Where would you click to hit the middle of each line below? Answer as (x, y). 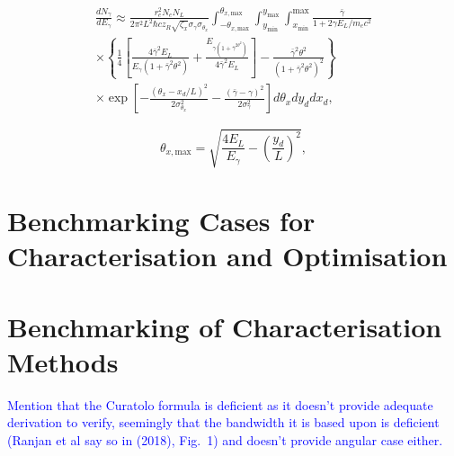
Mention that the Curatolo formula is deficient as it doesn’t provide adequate (220, 404)
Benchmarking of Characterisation (225, 326)
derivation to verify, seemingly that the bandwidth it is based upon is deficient (223, 422)
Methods (63, 361)
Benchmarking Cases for (161, 220)
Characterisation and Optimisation (227, 256)
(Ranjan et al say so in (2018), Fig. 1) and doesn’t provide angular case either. (225, 439)
